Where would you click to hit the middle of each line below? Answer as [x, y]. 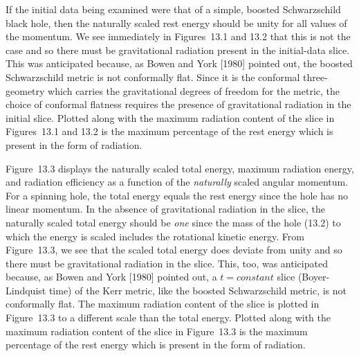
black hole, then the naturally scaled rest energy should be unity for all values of [176, 23]
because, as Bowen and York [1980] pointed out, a [111, 277]
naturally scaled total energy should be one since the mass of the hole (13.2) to [173, 222]
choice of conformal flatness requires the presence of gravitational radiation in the [178, 104]
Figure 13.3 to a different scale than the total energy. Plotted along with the [168, 318]
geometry [25, 90]
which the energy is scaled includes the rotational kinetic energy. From [155, 236]
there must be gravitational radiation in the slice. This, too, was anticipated [167, 263]
